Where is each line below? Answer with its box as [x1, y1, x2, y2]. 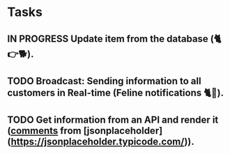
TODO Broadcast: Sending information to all [7, 75, 201, 87]
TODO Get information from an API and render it [7, 114, 219, 126]
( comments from [7, 125, 82, 137]
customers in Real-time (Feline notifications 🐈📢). [7, 86, 224, 98]
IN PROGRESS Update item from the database [7, 33, 209, 45]
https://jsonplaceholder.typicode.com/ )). [10, 136, 195, 148]
